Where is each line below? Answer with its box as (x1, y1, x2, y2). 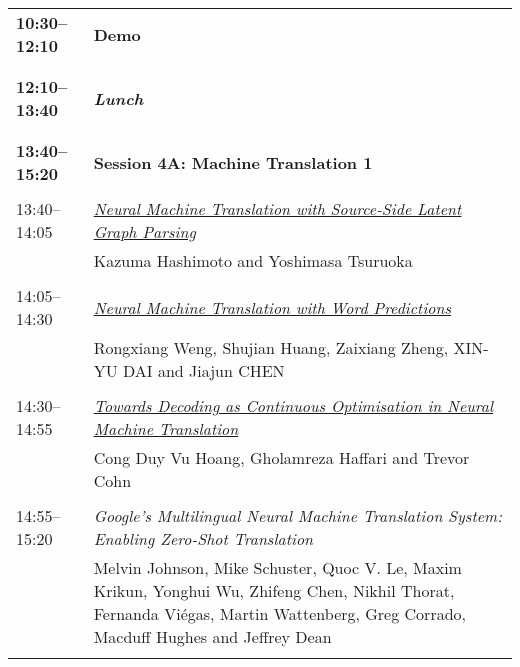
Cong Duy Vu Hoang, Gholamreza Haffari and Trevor (93, 446, 470, 469)
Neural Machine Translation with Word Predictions (93, 295, 452, 319)
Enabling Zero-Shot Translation (93, 527, 314, 550)
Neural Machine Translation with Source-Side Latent (93, 197, 462, 220)
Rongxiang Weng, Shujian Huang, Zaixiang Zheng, (93, 336, 449, 359)
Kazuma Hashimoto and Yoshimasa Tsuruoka (93, 249, 413, 272)
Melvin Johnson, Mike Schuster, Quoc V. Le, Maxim (93, 556, 462, 579)
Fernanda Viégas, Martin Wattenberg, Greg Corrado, (93, 602, 466, 625)
